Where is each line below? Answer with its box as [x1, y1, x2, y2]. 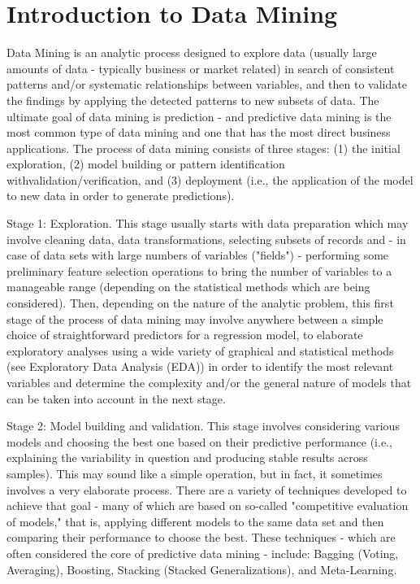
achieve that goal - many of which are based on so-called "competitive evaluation [6, 497, 409, 514]
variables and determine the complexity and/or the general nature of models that [6, 374, 412, 390]
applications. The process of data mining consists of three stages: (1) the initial [6, 139, 401, 156]
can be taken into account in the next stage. [6, 390, 226, 407]
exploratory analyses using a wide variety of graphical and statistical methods [6, 342, 394, 359]
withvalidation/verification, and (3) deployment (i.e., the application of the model [6, 171, 414, 188]
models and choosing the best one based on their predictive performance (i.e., [6, 433, 392, 450]
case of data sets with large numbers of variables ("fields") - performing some [6, 246, 389, 264]
